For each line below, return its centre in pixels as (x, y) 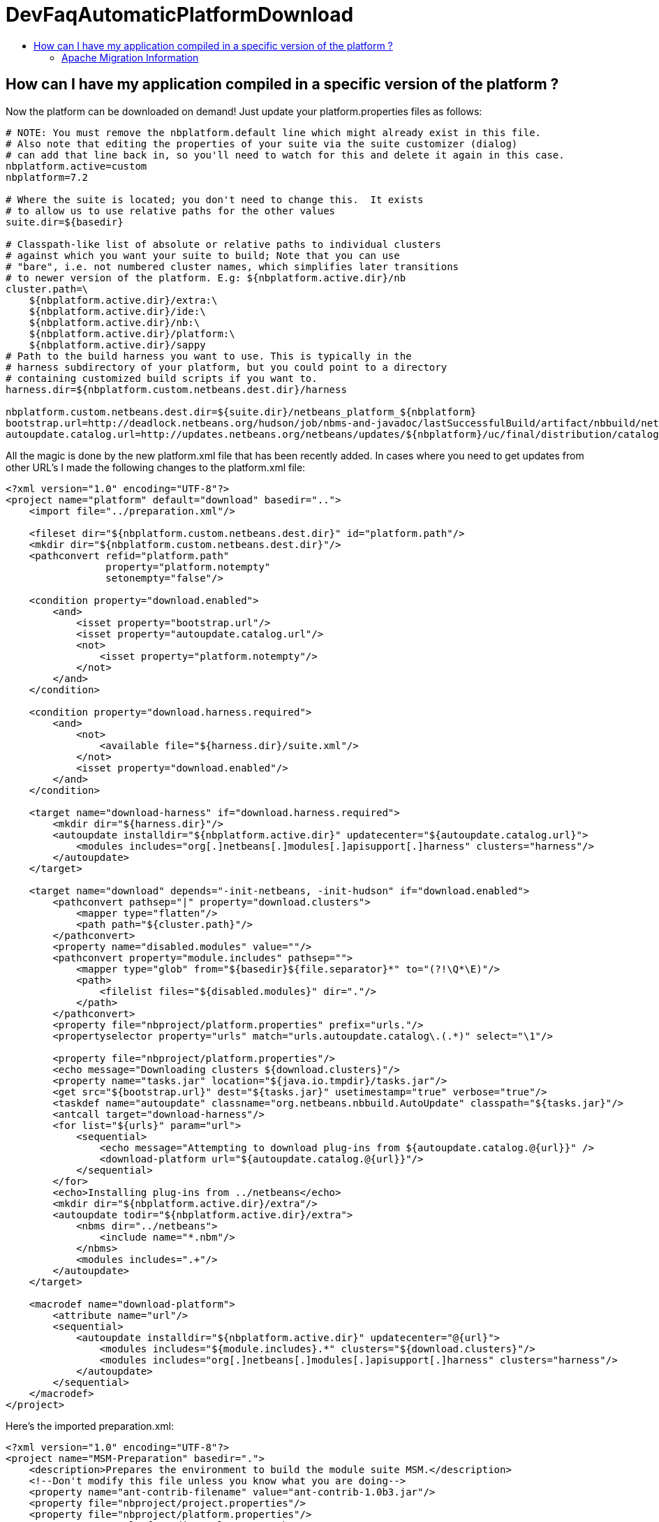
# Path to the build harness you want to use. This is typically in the (209, 356)
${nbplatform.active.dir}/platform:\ (132, 333)
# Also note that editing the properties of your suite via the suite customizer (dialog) (262, 143)
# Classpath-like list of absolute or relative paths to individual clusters (223, 244)
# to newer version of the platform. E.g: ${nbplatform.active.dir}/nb (206, 278)
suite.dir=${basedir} (65, 222)
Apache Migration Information (130, 57)
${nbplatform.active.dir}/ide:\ (117, 311)
